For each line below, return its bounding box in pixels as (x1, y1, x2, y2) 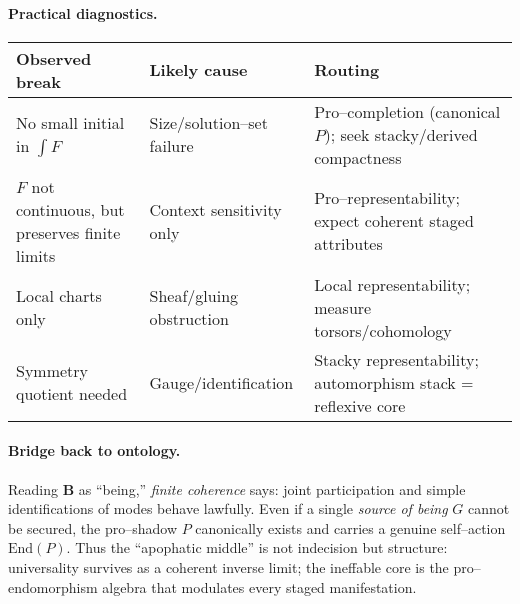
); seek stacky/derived (324, 122, 478, 146)
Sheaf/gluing (149, 284, 239, 308)
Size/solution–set (149, 111, 268, 135)
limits (16, 243, 56, 267)
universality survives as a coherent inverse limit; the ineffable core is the (8, 556, 449, 577)
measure (314, 295, 372, 319)
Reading (8, 478, 58, 499)
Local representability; (314, 272, 471, 296)
